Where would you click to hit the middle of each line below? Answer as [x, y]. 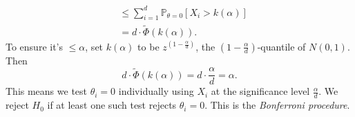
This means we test [47, 91]
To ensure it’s [35, 46]
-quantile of [281, 46]
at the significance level [260, 91]
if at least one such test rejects [112, 105]
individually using [156, 91]
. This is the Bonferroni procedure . [277, 105]
